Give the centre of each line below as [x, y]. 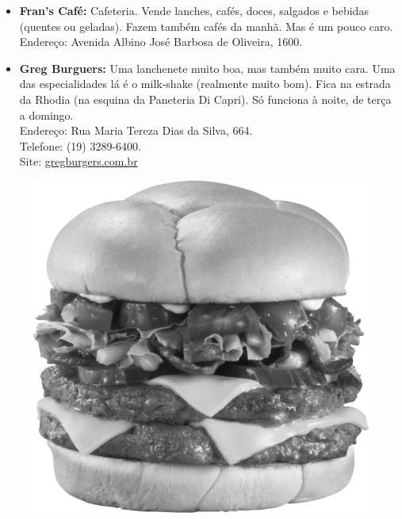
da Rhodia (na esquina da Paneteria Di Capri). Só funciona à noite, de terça [205, 99]
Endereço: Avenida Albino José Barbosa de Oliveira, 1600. [161, 42]
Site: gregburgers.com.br [78, 161]
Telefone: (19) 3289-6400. [80, 145]
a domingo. [46, 114]
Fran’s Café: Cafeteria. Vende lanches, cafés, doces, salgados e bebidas [194, 10]
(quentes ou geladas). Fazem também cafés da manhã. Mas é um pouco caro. [206, 26]
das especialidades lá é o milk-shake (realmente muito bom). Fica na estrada [205, 84]
